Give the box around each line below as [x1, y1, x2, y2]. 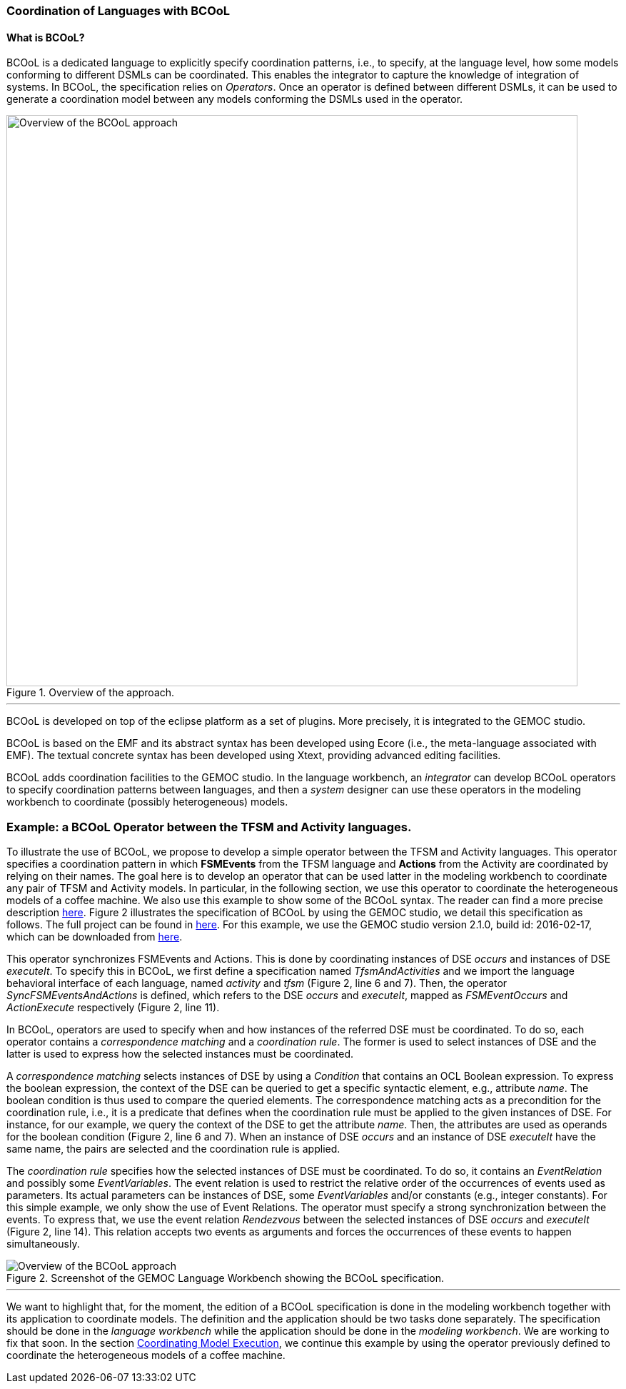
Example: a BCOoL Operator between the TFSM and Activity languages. [6, 819, 412, 834]
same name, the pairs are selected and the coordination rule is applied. [6, 1142, 340, 1155]
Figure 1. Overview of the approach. [6, 686, 175, 699]
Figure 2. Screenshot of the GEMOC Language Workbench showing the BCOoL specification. [6, 1271, 445, 1284]
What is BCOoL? [6, 31, 85, 44]
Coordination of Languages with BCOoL [6, 4, 231, 18]
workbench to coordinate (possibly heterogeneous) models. [6, 796, 288, 808]
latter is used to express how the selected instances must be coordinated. [6, 1047, 354, 1060]
